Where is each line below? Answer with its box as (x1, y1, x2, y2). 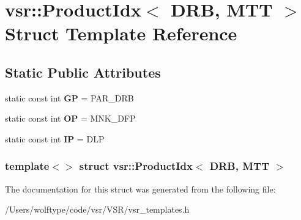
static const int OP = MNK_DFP (5, 112, 136, 125)
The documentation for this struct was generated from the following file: (5, 182, 276, 195)
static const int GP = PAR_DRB (5, 91, 134, 104)
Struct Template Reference (5, 21, 237, 46)
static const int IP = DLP (5, 132, 105, 145)
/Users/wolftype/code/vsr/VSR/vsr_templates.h (5, 203, 190, 216)
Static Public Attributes (5, 62, 161, 81)
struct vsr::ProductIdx (79, 158, 193, 174)
